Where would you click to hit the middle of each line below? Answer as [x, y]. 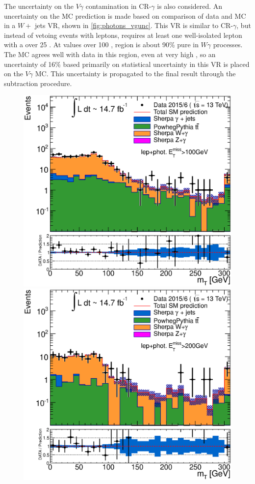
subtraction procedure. [38, 83]
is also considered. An [190, 6]
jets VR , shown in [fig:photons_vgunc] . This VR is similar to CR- [134, 25]
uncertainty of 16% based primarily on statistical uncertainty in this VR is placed [127, 64]
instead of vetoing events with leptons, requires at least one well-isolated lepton [123, 35]
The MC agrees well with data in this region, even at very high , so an [110, 54]
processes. [228, 45]
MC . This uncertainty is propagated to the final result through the [135, 74]
